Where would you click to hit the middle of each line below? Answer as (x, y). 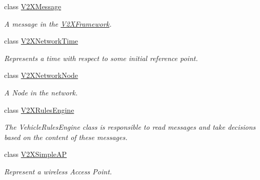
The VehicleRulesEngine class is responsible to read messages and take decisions (130, 127)
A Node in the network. (41, 92)
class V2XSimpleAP (36, 154)
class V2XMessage (33, 6)
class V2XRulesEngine (39, 109)
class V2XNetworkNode (41, 75)
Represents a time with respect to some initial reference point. (101, 58)
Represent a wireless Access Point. (58, 171)
